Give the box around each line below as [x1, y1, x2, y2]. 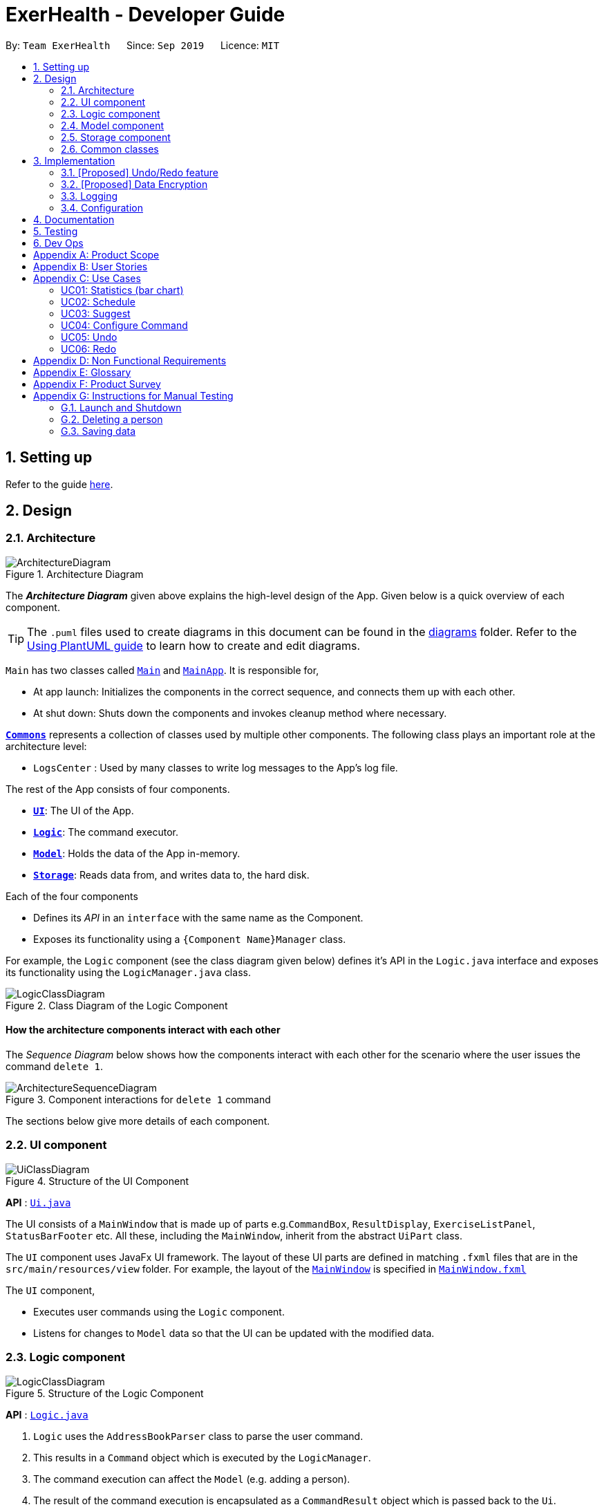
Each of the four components [6, 890, 138, 902]
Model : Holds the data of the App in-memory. [33, 847, 240, 859]
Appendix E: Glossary [33, 366, 131, 378]
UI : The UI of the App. [33, 804, 134, 816]
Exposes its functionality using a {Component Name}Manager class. [33, 933, 346, 945]
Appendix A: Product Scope [33, 248, 160, 261]
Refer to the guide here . [6, 478, 113, 490]
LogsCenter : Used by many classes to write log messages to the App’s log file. [33, 761, 398, 774]
